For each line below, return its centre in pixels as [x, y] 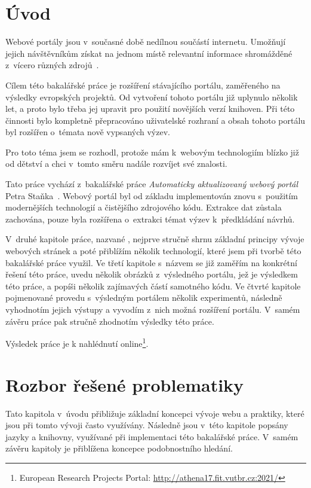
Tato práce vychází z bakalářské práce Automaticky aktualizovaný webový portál [152, 184]
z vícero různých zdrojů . [52, 65]
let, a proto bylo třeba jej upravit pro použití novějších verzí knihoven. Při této [150, 109]
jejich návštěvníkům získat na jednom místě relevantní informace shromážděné [149, 53]
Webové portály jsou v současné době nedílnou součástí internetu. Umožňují [146, 42]
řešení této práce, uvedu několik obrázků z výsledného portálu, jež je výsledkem [152, 274]
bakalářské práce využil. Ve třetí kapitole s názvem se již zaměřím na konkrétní [151, 262]
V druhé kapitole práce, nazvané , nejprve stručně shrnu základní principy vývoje [155, 239]
